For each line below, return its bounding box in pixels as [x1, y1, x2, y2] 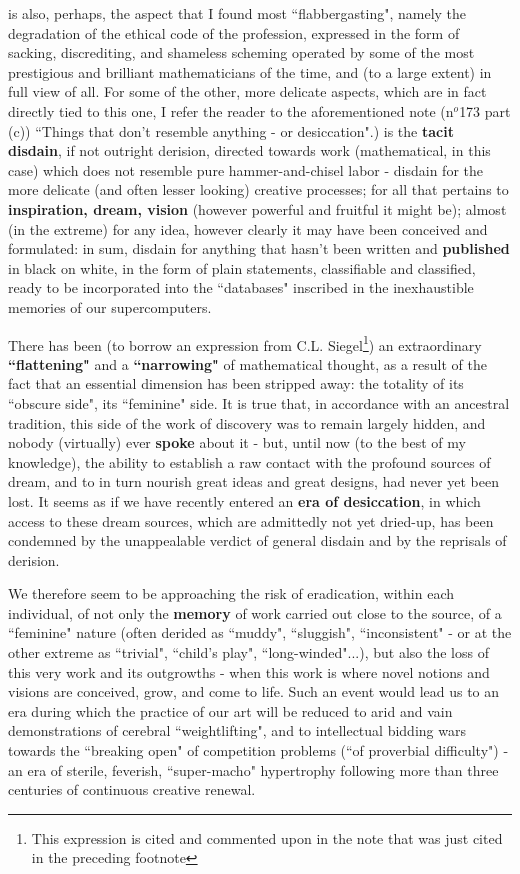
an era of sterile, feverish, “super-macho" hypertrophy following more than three [8, 759, 499, 780]
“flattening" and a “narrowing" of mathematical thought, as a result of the [8, 353, 487, 374]
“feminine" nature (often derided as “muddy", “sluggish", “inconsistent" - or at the [8, 622, 512, 643]
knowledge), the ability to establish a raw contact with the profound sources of [8, 451, 491, 472]
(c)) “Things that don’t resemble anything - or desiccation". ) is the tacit [8, 120, 454, 141]
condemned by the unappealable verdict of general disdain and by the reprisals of [8, 530, 507, 551]
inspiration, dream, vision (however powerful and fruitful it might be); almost [8, 198, 507, 219]
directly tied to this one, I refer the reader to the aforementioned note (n [8, 100, 454, 121]
